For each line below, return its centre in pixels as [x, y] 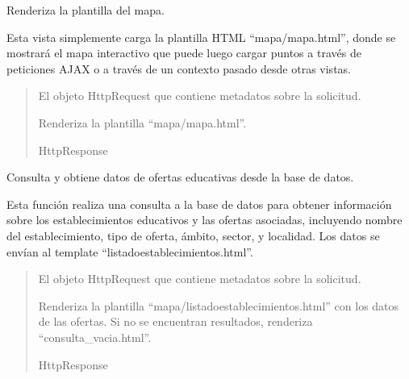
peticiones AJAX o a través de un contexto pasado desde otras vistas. [179, 68]
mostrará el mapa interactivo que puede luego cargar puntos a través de [184, 53]
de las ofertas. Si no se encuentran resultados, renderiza [175, 321]
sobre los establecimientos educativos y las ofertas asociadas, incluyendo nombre [204, 220]
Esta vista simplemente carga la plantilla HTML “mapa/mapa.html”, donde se [201, 37]
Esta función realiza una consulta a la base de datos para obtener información [199, 204]
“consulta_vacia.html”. [95, 337]
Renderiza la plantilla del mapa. [86, 10]
